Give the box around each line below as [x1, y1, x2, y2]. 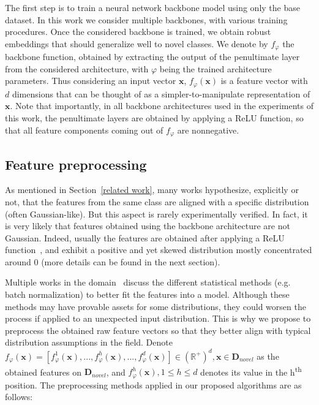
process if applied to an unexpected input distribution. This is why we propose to [5, 312, 311, 325]
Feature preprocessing [5, 154, 147, 173]
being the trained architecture [159, 62, 272, 75]
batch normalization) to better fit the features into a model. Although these [5, 288, 290, 301]
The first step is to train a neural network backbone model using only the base [5, 1, 300, 13]
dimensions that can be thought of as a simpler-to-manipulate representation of [12, 87, 310, 100]
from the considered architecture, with [5, 62, 149, 75]
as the [257, 349, 279, 362]
